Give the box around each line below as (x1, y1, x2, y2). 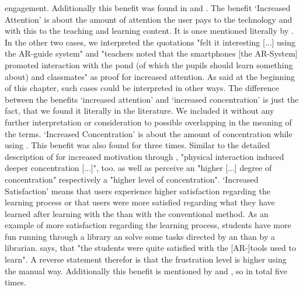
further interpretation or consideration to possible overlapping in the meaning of (5, 116, 292, 128)
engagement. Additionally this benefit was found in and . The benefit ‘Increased (5, 2, 291, 13)
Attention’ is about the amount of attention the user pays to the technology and (5, 13, 292, 25)
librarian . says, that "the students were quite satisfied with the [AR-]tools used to (5, 242, 296, 254)
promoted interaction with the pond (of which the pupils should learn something (5, 58, 293, 71)
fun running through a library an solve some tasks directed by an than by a (5, 230, 275, 242)
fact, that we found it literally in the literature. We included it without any (5, 104, 274, 117)
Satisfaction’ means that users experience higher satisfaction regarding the (5, 184, 270, 197)
